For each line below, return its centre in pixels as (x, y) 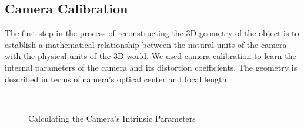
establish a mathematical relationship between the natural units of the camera (146, 44)
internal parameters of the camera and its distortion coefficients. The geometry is (151, 67)
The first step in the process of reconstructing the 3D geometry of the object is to (152, 33)
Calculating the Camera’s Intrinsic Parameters (112, 118)
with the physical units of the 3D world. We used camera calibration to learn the (151, 56)
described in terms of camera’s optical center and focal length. (117, 79)
